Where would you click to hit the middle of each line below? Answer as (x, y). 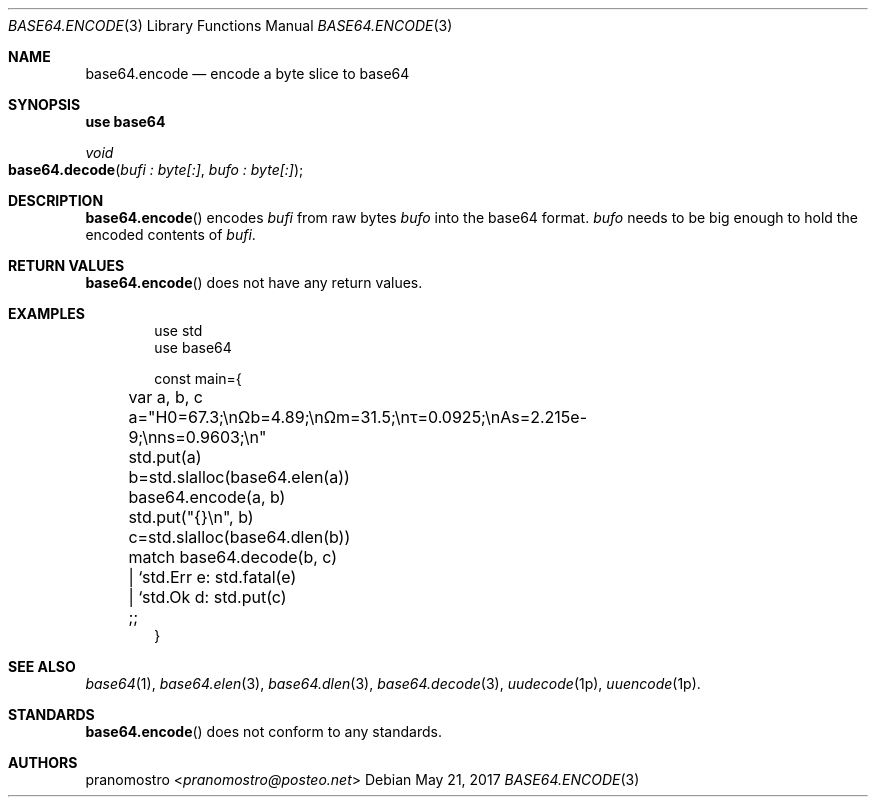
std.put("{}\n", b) (191, 517)
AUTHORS (43, 762)
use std (178, 330)
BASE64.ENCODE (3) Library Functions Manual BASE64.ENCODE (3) (230, 25)
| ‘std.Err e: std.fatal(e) (212, 577)
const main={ (198, 378)
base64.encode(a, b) (207, 497)
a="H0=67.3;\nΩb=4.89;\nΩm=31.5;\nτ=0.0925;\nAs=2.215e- (358, 417)
